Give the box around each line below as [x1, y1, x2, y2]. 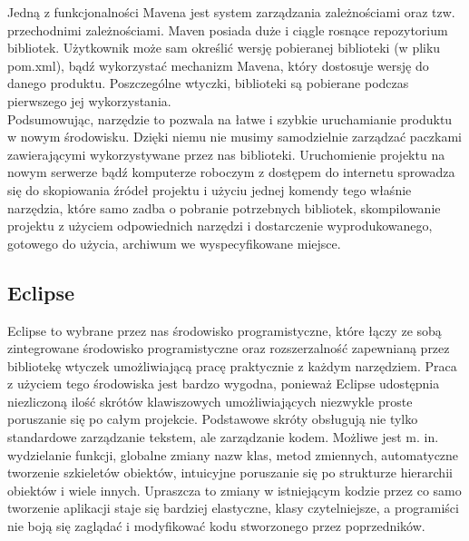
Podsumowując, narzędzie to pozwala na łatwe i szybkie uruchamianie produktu [7, 109, 453, 128]
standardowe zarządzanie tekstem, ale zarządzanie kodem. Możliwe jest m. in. [7, 428, 439, 447]
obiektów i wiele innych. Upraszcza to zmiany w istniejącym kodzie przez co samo [7, 480, 462, 499]
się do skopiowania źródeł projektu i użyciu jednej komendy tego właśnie [7, 180, 412, 199]
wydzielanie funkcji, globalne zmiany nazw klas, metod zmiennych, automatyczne [7, 445, 459, 464]
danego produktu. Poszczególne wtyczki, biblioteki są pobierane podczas [7, 74, 409, 93]
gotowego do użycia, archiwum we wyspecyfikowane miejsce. [7, 233, 341, 252]
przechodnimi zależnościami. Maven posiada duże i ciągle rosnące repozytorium [7, 20, 448, 39]
